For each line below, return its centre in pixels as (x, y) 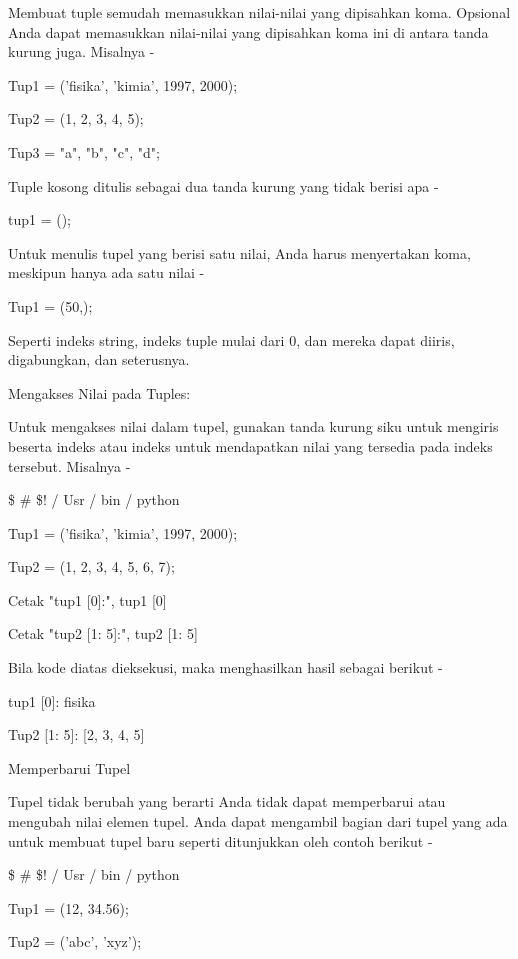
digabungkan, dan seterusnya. (99, 359)
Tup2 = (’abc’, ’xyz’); (75, 941)
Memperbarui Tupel (69, 767)
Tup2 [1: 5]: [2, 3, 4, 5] (76, 734)
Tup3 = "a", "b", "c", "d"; (84, 151)
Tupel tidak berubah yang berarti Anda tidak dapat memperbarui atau (227, 801)
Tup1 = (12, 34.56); (68, 907)
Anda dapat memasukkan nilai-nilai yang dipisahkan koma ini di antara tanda (248, 31)
